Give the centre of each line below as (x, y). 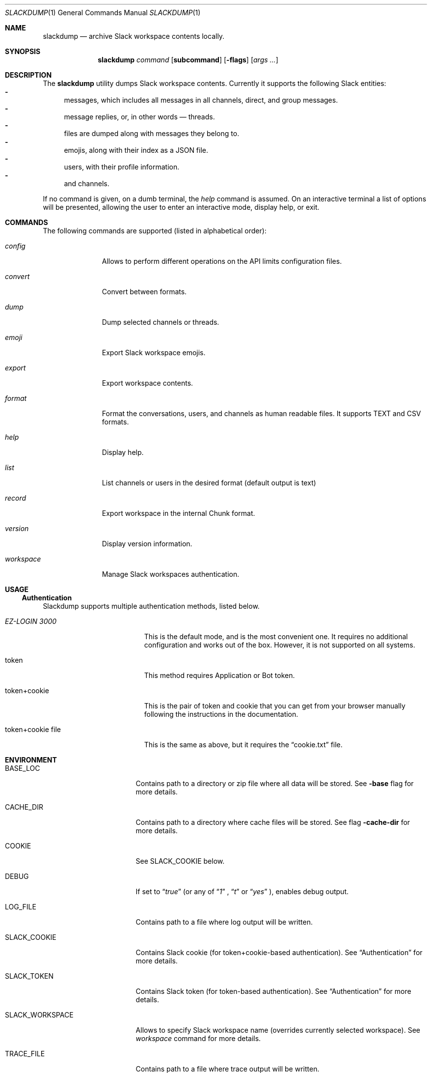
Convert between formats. (144, 292)
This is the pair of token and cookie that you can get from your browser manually (275, 706)
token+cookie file (33, 729)
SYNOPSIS (23, 51)
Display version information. (147, 544)
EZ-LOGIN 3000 (31, 621)
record (16, 498)
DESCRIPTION (28, 75)
